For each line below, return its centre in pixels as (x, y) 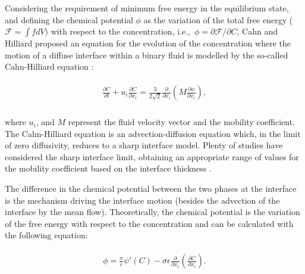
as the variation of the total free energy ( (218, 19)
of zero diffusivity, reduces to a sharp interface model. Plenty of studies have (144, 145)
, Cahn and (257, 31)
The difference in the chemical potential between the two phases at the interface (151, 189)
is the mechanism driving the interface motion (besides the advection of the (142, 200)
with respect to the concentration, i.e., (120, 31)
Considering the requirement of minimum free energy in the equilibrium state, (147, 8)
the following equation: (46, 235)
